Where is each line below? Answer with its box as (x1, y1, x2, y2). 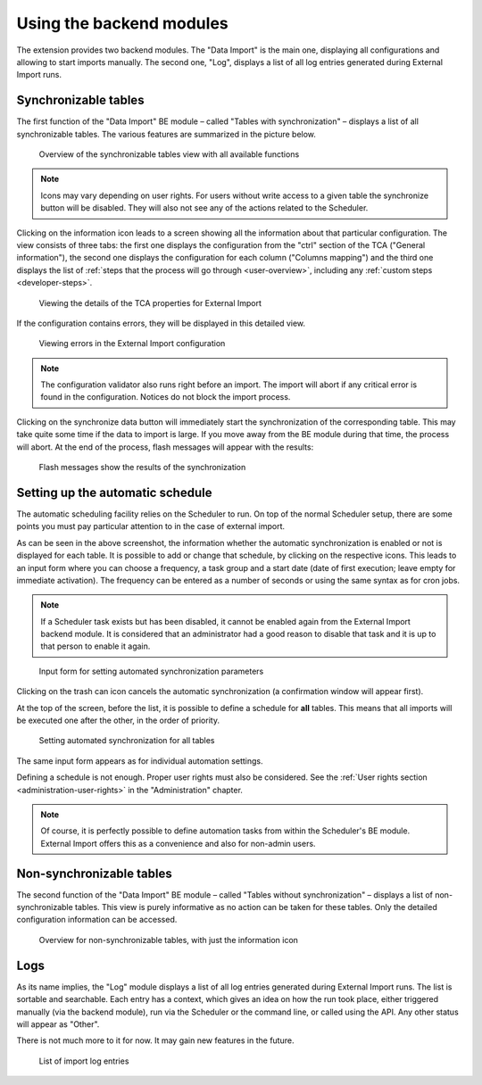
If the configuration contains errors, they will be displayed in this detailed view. (16, 318, 306, 328)
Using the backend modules (16, 13, 229, 33)
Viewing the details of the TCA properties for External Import (38, 297, 262, 308)
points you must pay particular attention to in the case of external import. (16, 521, 286, 532)
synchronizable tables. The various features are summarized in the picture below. (16, 128, 317, 139)
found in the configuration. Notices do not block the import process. (40, 392, 291, 402)
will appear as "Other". (16, 1018, 100, 1030)
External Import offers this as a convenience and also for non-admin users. (40, 838, 316, 849)
